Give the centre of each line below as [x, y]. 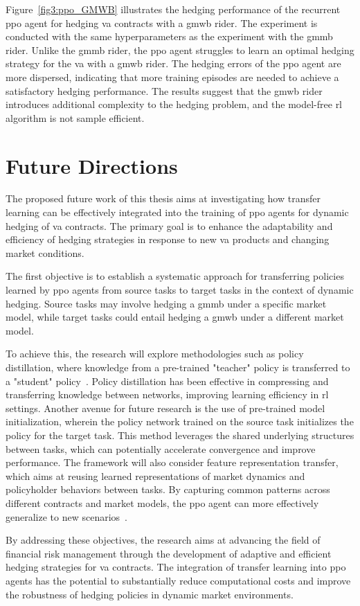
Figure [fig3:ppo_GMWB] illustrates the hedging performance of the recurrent [173, 9]
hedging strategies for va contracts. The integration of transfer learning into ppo [176, 567]
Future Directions [92, 165]
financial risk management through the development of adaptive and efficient [169, 553]
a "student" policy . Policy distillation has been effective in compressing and [167, 381]
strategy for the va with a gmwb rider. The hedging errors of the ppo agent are [173, 63]
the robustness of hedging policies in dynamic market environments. [150, 594]
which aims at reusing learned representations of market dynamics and [155, 475]
